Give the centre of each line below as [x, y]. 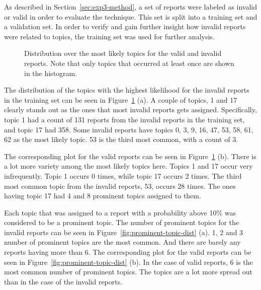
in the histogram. [51, 73]
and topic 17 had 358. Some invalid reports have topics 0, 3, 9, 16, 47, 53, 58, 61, [129, 129]
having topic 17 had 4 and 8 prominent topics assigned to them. [103, 196]
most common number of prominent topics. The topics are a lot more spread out [128, 272]
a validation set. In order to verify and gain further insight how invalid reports [125, 26]
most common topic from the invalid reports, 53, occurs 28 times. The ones [120, 186]
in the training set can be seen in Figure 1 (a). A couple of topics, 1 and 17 [121, 99]
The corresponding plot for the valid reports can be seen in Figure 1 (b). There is [130, 156]
